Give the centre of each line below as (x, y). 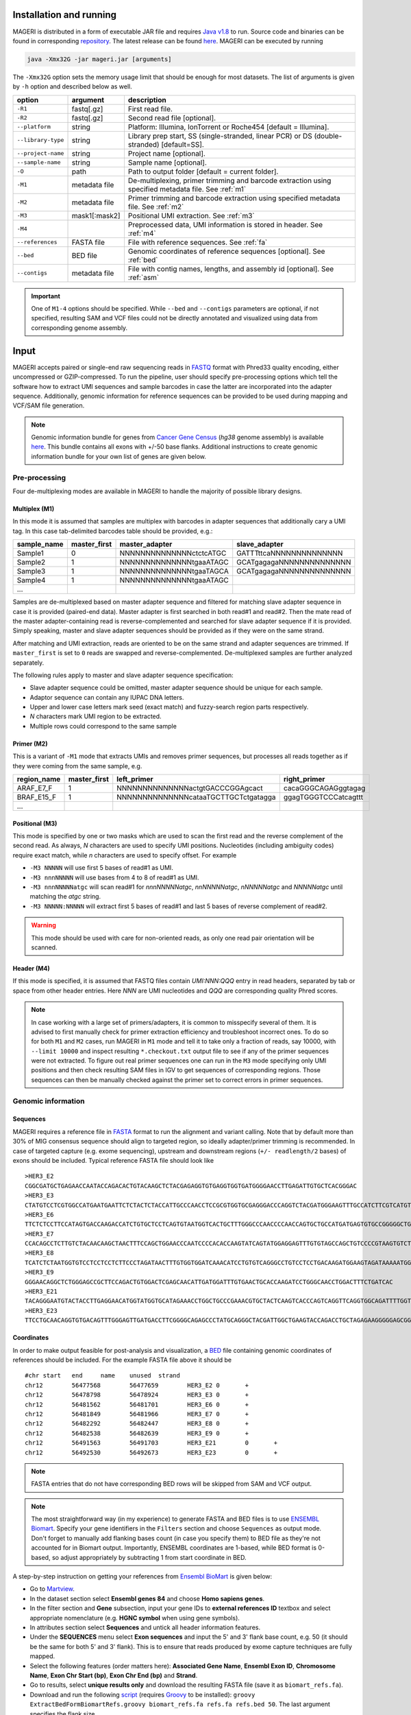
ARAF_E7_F (35, 788)
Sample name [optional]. (167, 163)
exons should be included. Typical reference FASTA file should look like (113, 1160)
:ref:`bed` (143, 259)
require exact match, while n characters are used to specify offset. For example (125, 855)
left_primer (135, 779)
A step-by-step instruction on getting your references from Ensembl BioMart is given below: (142, 1576)
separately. (28, 663)
